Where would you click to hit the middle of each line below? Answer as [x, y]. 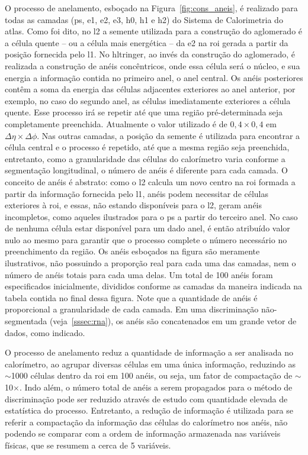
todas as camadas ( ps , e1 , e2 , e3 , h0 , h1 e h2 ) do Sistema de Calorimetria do [144, 19]
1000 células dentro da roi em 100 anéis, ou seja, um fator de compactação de [152, 375]
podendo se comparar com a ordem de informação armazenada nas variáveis [143, 433]
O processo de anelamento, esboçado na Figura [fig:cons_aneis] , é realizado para [151, 8]
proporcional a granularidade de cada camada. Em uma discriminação [132, 309]
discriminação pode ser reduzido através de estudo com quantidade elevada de [146, 398]
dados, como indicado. [45, 332]
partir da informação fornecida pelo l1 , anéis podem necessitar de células [137, 193]
